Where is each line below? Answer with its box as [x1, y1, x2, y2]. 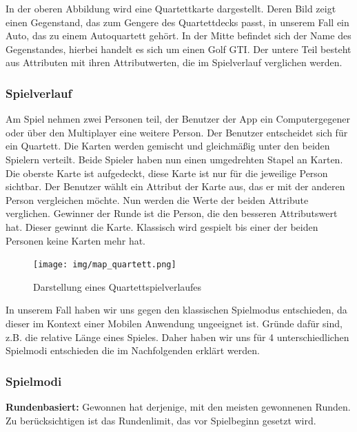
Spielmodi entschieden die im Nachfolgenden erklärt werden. [6, 343, 260, 358]
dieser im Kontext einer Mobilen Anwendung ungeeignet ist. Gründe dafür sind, [6, 316, 343, 330]
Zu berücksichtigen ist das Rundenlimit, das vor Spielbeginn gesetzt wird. [6, 413, 316, 427]
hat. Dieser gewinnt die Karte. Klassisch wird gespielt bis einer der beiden [6, 219, 318, 234]
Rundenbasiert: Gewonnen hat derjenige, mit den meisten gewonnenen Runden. [6, 399, 351, 413]
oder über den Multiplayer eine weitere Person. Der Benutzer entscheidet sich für [6, 125, 348, 139]
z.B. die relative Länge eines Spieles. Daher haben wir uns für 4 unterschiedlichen [6, 329, 349, 344]
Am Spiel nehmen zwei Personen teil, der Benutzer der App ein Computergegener [6, 112, 350, 126]
